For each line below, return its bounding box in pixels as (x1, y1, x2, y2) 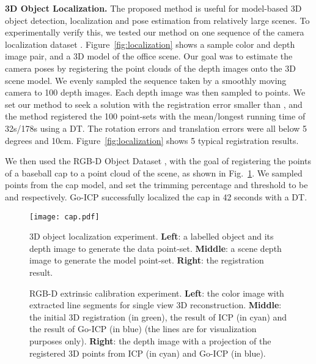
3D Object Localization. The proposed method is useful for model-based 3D (5, 2, 302, 14)
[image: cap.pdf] (29, 212, 100, 221)
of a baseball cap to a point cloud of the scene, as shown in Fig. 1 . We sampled (5, 166, 303, 179)
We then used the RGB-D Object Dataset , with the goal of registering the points (5, 154, 311, 167)
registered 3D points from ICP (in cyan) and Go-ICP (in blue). (29, 346, 266, 359)
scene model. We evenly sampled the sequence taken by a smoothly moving (5, 74, 287, 86)
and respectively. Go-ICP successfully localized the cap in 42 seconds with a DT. (5, 190, 307, 203)
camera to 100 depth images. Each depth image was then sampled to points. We (5, 86, 306, 99)
